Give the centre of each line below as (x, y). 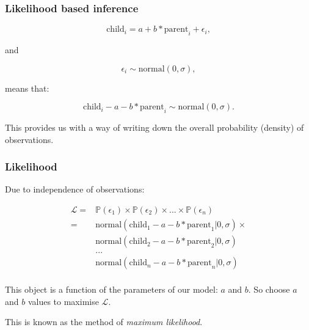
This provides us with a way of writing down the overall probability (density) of (154, 127)
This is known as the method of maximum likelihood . (104, 322)
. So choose (269, 289)
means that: (27, 88)
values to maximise (63, 301)
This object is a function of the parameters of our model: (111, 289)
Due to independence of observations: (75, 189)
